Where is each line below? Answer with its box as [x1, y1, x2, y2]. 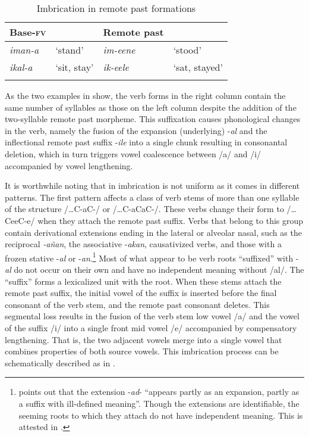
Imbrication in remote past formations [36, 1, 196, 15]
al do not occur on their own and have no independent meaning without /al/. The [5, 263, 304, 275]
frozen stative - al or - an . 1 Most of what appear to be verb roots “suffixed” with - [5, 250, 299, 264]
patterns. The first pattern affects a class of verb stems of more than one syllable [5, 191, 299, 203]
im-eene [103, 43, 135, 57]
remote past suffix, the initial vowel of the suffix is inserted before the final [5, 286, 277, 299]
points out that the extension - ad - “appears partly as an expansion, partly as [18, 385, 299, 398]
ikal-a [10, 60, 33, 74]
